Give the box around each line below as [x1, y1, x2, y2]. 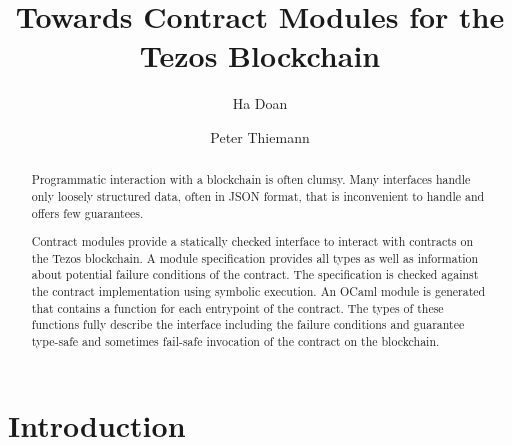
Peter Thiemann [210, 126, 310, 147]
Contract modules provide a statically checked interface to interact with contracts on [31, 233, 474, 250]
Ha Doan [232, 93, 288, 114]
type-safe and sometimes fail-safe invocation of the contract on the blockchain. [31, 333, 440, 350]
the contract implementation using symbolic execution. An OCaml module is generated [31, 283, 486, 300]
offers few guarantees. [31, 204, 144, 221]
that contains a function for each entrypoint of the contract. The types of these [31, 299, 444, 316]
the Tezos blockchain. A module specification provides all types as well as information [31, 249, 479, 266]
